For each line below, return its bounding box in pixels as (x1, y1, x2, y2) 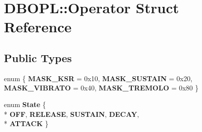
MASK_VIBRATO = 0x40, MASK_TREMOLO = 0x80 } (4, 83, 199, 93)
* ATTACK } (4, 118, 49, 129)
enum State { (4, 99, 46, 109)
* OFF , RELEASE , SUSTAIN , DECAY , (4, 109, 139, 119)
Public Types (4, 50, 72, 65)
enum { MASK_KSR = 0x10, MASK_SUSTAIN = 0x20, (4, 73, 193, 83)
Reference (4, 17, 72, 37)
